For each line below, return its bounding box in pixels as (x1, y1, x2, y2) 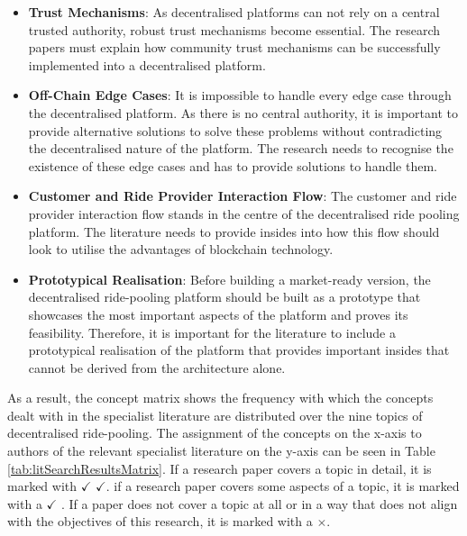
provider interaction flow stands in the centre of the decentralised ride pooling (28, 204, 460, 223)
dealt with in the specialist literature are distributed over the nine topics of (7, 405, 423, 424)
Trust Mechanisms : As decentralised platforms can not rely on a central (28, 3, 440, 21)
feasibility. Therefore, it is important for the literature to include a (28, 323, 396, 341)
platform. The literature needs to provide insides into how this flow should (28, 222, 440, 241)
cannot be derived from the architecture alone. (28, 358, 286, 377)
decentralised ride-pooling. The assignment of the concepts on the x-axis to (7, 423, 422, 442)
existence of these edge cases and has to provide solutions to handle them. (28, 156, 437, 175)
